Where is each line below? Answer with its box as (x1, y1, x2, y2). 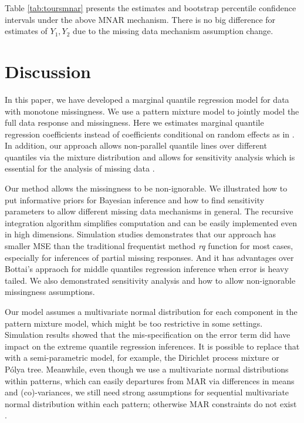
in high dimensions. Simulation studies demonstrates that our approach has (5, 228, 276, 240)
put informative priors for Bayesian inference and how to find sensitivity (5, 193, 265, 206)
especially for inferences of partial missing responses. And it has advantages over (5, 251, 294, 263)
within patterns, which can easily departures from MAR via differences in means (5, 374, 295, 387)
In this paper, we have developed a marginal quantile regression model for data (5, 93, 289, 105)
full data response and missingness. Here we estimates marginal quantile (5, 116, 264, 129)
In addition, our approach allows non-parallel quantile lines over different (5, 139, 267, 152)
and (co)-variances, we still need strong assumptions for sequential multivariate (5, 386, 289, 398)
